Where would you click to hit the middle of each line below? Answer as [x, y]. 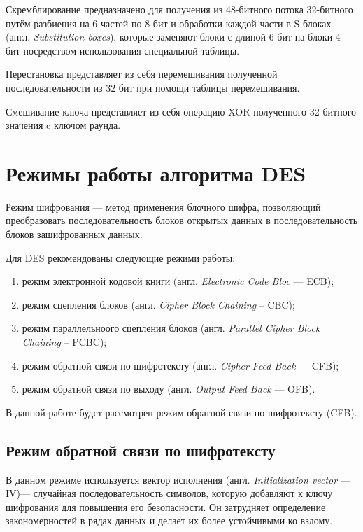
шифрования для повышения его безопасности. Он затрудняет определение [166, 506]
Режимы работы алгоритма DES [156, 173]
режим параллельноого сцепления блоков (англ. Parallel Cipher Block [171, 328]
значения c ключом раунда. [63, 125]
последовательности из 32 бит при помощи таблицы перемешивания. [153, 87]
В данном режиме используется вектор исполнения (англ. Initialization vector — [178, 479]
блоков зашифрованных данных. [74, 234]
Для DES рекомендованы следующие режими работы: [121, 257]
